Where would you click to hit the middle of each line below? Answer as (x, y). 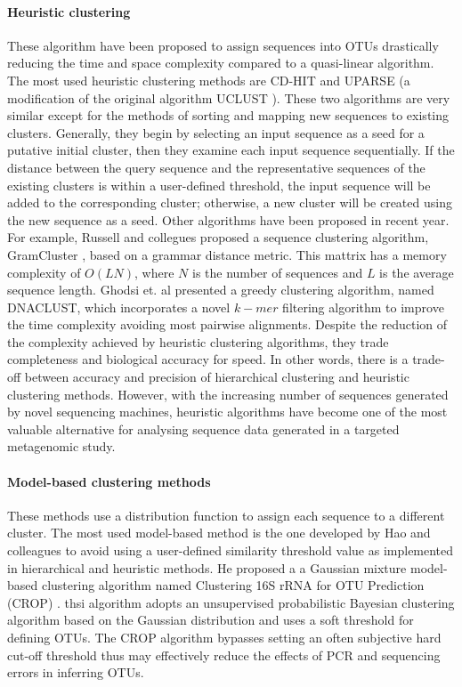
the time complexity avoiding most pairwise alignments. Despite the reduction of (227, 324)
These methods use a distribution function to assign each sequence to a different (226, 515)
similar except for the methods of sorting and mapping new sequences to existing (228, 115)
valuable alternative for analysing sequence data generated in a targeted (203, 428)
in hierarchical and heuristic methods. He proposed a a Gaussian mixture (207, 567)
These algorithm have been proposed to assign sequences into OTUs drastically (223, 45)
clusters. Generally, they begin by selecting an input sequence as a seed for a (216, 132)
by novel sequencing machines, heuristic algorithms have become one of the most (227, 412)
